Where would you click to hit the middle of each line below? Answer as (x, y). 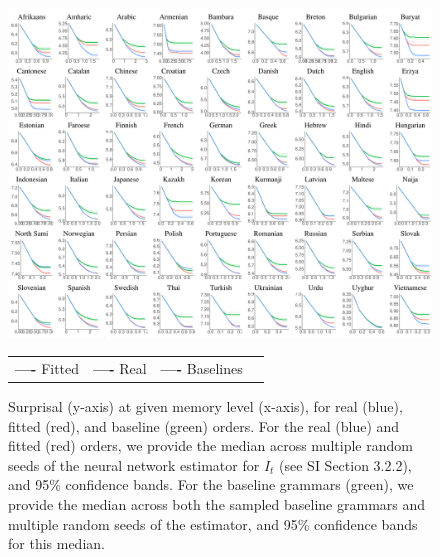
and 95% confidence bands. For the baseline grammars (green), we (211, 484)
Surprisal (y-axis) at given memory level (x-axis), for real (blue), (205, 406)
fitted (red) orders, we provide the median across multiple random (210, 445)
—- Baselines (201, 367)
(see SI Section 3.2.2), (345, 464)
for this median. (56, 543)
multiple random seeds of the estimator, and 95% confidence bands (213, 523)
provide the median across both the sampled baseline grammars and (217, 504)
